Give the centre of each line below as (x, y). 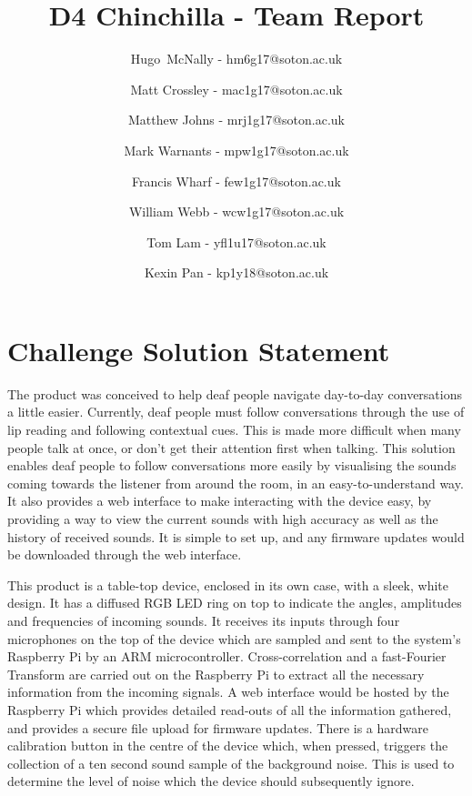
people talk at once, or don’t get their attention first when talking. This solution (231, 447)
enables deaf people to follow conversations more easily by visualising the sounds (232, 465)
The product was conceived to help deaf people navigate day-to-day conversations (235, 393)
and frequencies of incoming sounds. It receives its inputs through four (204, 620)
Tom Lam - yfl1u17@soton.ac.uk (236, 242)
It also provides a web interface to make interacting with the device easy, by (220, 501)
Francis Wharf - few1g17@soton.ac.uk (236, 181)
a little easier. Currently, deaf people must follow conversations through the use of (236, 412)
